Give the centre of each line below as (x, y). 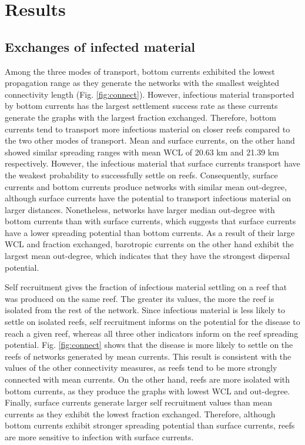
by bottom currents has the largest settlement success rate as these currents (141, 106)
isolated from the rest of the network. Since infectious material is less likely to (145, 310)
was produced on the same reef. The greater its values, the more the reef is (140, 298)
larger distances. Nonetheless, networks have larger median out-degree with (140, 209)
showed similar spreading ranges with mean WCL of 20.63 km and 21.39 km (142, 152)
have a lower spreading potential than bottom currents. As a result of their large (150, 232)
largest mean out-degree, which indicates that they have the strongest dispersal (148, 256)
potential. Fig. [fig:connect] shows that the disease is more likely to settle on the (149, 345)
